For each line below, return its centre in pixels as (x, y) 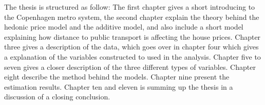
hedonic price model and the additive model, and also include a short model (124, 27)
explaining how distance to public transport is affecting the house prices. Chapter (132, 36)
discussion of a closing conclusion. (57, 97)
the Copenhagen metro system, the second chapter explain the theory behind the (132, 17)
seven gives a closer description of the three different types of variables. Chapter (130, 67)
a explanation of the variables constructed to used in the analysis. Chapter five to (132, 56)
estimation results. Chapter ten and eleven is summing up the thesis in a (119, 86)
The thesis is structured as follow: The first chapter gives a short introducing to (130, 7)
